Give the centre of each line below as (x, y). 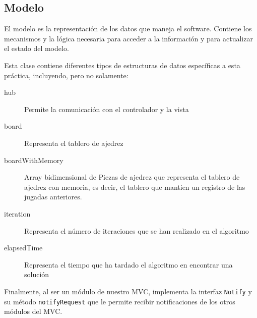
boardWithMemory (34, 160)
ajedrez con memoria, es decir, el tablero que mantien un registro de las (135, 187)
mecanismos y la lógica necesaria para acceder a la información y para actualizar (128, 38)
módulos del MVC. (33, 311)
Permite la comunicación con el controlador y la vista (107, 109)
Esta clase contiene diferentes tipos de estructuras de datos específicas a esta (122, 65)
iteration (17, 213)
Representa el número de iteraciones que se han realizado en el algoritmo (137, 230)
